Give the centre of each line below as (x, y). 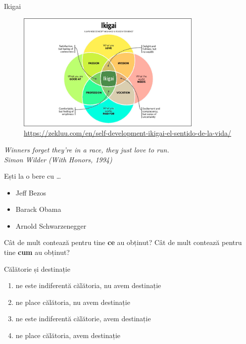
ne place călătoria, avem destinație (68, 335)
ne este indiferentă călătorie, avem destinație (83, 319)
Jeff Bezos (31, 192)
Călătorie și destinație (37, 269)
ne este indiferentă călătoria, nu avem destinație (88, 285)
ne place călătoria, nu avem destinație (73, 302)
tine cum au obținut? (37, 252)
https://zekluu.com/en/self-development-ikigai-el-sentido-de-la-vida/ (128, 133)
